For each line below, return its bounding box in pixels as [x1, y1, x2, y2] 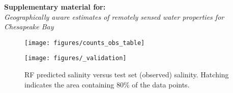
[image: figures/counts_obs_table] [24, 39, 145, 46]
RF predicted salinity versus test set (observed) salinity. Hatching [24, 69, 229, 80]
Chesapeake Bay [4, 21, 54, 32]
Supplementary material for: [4, 2, 106, 12]
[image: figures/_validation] [24, 55, 127, 62]
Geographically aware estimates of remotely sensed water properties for [4, 11, 224, 22]
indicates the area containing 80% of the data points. [24, 79, 190, 89]
